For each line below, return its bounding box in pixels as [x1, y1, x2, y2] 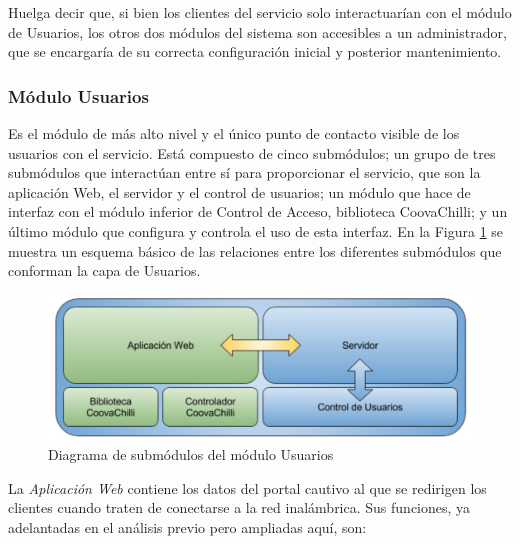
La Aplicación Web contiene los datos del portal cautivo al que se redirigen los [8, 477, 487, 498]
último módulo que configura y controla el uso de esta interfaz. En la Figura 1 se [8, 220, 504, 241]
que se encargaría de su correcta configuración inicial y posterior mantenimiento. [8, 41, 502, 62]
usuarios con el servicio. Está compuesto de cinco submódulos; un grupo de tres [8, 142, 496, 163]
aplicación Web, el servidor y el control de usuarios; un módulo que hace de [8, 181, 471, 202]
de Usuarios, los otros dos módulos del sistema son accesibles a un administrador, [8, 21, 507, 42]
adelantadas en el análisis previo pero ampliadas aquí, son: [8, 516, 367, 537]
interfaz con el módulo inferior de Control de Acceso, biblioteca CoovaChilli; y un [8, 201, 508, 222]
